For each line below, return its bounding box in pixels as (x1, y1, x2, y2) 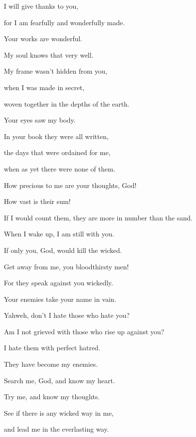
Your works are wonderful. (4, 33, 82, 44)
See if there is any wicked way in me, (4, 407, 114, 418)
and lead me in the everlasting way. (4, 424, 109, 434)
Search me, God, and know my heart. (4, 375, 115, 385)
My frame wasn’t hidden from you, (4, 66, 107, 76)
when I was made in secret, (4, 82, 84, 92)
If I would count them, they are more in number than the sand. (4, 212, 193, 222)
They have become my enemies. (4, 359, 98, 369)
